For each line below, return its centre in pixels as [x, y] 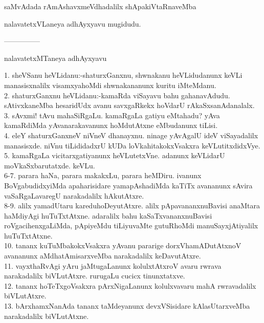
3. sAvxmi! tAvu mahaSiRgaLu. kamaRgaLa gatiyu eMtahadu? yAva [112, 115]
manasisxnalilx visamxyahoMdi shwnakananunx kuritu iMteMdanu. [110, 85]
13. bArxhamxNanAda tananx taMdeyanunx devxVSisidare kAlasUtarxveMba [127, 306]
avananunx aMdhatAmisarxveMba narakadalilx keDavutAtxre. [103, 256]
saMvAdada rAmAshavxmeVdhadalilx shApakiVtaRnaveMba [100, 6]
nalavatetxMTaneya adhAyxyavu [56, 58]
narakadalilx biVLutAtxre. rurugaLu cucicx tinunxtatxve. [95, 276]
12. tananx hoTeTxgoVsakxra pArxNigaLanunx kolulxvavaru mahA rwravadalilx [130, 285]
